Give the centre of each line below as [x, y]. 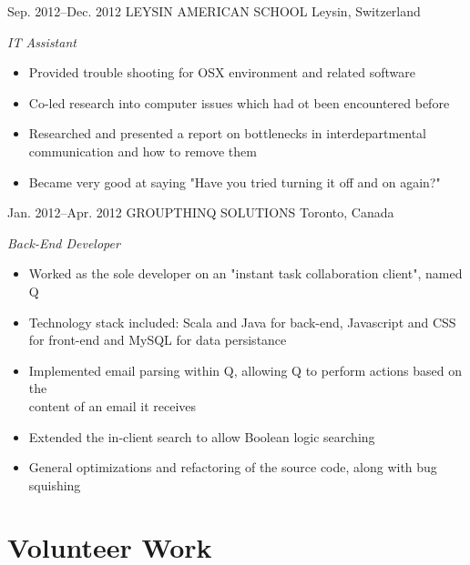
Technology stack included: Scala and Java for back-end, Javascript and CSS [242, 322]
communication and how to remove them [143, 151]
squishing [55, 484]
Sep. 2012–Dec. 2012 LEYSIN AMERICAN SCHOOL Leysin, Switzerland [214, 11]
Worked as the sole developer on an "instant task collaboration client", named [245, 273]
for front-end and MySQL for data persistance [158, 340]
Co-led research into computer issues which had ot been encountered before [239, 102]
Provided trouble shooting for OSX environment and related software [222, 72]
